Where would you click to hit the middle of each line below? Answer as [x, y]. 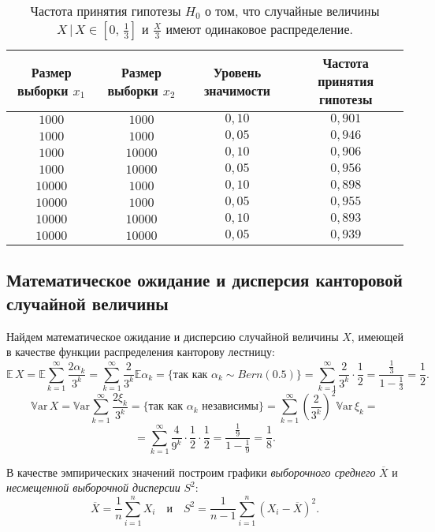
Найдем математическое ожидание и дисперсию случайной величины [173, 336]
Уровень [237, 72]
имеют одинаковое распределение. [259, 29]
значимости [237, 90]
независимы [231, 407]
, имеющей [377, 336]
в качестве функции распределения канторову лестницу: [141, 352]
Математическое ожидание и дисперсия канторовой [204, 280]
